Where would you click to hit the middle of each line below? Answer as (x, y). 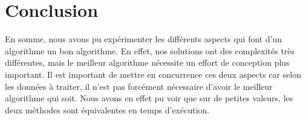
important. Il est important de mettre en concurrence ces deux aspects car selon (153, 74)
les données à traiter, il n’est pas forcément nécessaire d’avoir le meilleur (139, 86)
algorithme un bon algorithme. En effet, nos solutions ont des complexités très (150, 50)
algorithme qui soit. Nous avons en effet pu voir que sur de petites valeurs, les (149, 98)
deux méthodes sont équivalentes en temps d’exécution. (107, 109)
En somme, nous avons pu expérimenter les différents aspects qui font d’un (144, 39)
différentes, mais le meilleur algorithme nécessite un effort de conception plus (147, 62)
